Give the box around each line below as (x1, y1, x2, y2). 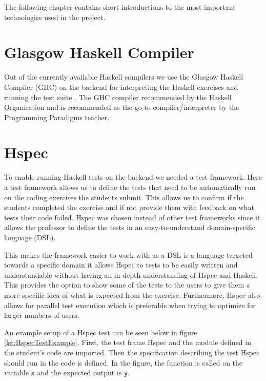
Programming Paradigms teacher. (4, 111, 110, 122)
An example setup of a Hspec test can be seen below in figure (4, 327, 197, 337)
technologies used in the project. (4, 11, 106, 22)
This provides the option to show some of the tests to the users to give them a (4, 279, 250, 290)
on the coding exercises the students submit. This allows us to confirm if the (4, 192, 244, 202)
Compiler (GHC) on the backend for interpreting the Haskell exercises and (4, 81, 238, 92)
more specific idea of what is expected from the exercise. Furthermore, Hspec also (4, 289, 260, 300)
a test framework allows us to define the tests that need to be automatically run (4, 182, 256, 192)
